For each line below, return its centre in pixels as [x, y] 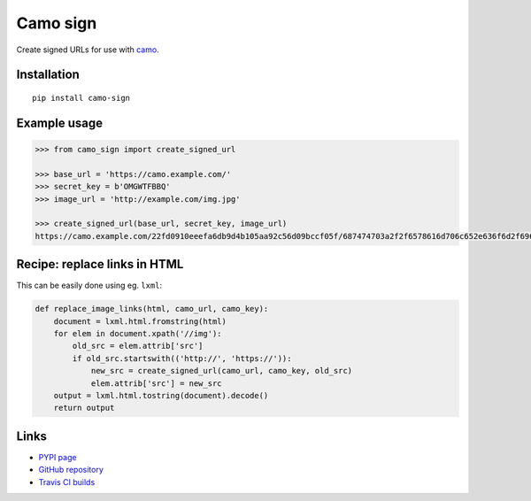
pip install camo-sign [81, 98]
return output [84, 408]
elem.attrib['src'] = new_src [156, 383]
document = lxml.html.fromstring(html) [140, 321]
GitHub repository [71, 470]
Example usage [60, 123]
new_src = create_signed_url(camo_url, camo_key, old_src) [222, 371]
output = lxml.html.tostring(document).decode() [161, 395]
